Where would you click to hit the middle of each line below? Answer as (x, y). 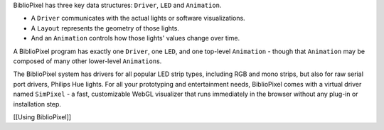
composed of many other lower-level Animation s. (87, 61)
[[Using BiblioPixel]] (42, 117)
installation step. (37, 104)
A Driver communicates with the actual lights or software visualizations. (138, 18)
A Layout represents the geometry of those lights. (105, 28)
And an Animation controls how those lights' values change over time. (135, 38)
